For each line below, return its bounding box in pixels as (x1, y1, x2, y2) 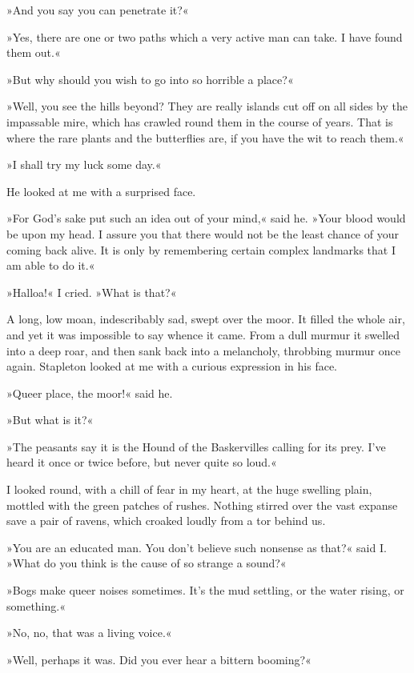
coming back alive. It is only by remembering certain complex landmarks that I (6, 241, 396, 258)
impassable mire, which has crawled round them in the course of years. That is (6, 113, 393, 130)
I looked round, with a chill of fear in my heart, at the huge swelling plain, (6, 481, 372, 498)
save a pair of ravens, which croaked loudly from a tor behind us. (6, 512, 326, 529)
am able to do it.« (6, 257, 95, 274)
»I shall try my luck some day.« (6, 156, 162, 173)
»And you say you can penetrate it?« (6, 2, 189, 18)
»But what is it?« (6, 411, 94, 428)
